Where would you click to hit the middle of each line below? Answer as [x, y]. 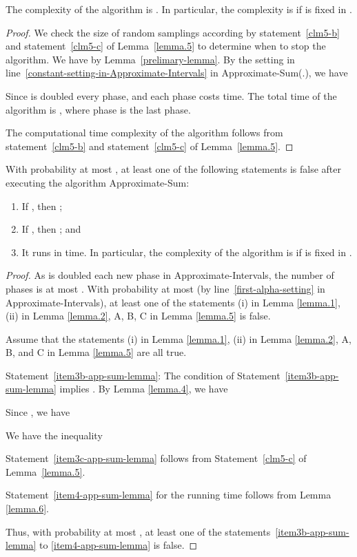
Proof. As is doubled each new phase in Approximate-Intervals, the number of [170, 275]
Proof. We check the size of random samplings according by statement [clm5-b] [173, 32]
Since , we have [38, 412]
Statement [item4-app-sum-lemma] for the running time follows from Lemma [169, 495]
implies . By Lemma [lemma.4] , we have [144, 389]
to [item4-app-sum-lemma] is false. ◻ [118, 545]
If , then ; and [51, 229]
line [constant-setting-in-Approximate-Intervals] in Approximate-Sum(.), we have [177, 73]
